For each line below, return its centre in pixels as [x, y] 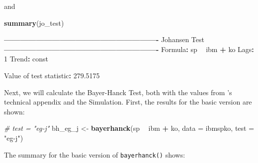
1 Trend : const [26, 59]
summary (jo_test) [34, 23]
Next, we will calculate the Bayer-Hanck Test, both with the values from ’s [118, 92]
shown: [14, 111]
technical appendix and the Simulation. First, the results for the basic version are [128, 102]
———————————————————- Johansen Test [104, 39]
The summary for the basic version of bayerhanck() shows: [95, 154]
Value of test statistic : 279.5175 [52, 75]
